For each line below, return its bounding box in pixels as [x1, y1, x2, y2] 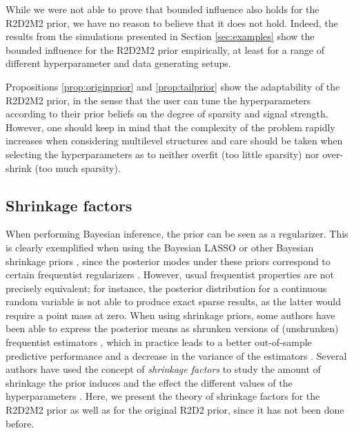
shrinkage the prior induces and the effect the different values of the [6, 375, 293, 389]
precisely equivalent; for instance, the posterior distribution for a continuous [6, 280, 327, 295]
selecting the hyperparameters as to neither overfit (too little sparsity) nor [6, 146, 319, 161]
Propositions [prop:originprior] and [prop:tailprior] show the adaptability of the [6, 79, 340, 93]
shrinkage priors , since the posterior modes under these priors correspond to [6, 253, 331, 268]
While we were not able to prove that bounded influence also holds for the [6, 2, 319, 16]
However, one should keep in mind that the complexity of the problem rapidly [6, 119, 335, 134]
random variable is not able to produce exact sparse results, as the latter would [6, 294, 342, 309]
